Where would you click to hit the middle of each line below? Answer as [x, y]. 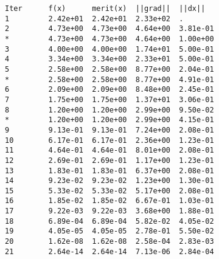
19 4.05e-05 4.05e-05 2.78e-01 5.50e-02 [109, 231]
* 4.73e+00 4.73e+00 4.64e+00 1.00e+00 [109, 39]
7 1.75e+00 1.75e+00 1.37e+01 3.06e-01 [109, 99]
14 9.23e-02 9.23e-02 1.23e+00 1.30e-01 [109, 181]
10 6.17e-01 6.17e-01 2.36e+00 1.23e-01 [109, 140]
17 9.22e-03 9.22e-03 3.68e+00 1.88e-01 [109, 211]
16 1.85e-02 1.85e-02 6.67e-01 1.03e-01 [109, 201]
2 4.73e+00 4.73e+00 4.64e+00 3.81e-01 [109, 29]
